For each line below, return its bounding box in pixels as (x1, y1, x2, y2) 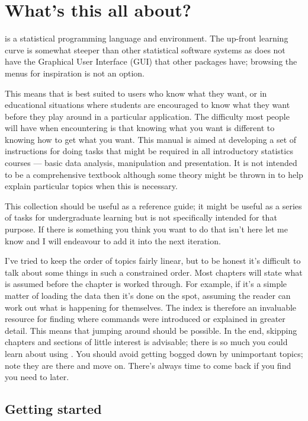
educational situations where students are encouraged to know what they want (5, 98, 290, 111)
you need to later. (5, 371, 69, 383)
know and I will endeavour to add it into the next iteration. (5, 234, 221, 247)
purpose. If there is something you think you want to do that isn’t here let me (5, 223, 288, 235)
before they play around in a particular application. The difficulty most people (5, 110, 290, 122)
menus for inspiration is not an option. (5, 66, 145, 79)
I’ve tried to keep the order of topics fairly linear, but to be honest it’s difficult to (5, 254, 301, 267)
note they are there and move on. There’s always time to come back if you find (5, 359, 291, 371)
